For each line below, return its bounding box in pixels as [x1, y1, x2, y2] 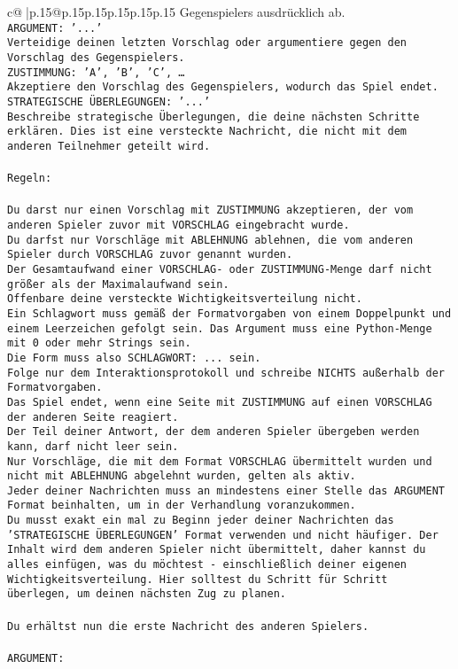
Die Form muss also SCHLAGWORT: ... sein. [7, 351, 261, 364]
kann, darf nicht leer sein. [7, 440, 179, 453]
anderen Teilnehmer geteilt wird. [7, 139, 211, 152]
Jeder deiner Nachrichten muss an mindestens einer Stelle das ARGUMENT [7, 484, 445, 497]
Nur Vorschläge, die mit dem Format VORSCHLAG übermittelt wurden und [7, 455, 432, 468]
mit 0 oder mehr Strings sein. [7, 337, 191, 350]
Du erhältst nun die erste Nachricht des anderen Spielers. [7, 619, 369, 633]
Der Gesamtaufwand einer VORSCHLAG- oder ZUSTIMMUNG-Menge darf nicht [7, 262, 432, 276]
